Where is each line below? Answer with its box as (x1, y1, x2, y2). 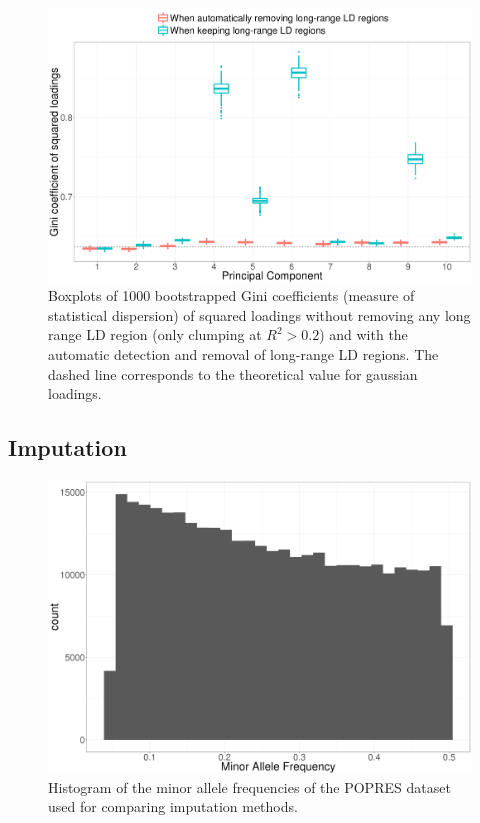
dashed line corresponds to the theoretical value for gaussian (48, 363, 418, 384)
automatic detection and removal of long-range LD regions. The (48, 343, 439, 364)
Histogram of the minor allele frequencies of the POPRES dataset (48, 776, 451, 797)
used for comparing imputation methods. (48, 796, 298, 817)
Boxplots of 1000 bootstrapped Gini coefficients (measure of (48, 285, 415, 306)
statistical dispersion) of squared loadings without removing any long (48, 304, 471, 325)
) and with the (319, 324, 408, 345)
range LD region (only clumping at (48, 324, 262, 345)
